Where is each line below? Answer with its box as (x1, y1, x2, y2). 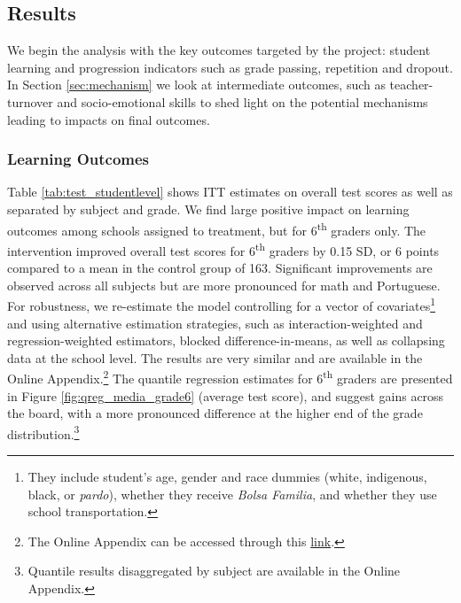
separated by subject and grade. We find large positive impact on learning (7, 199, 410, 218)
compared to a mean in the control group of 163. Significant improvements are (7, 259, 433, 277)
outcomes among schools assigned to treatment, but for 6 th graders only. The (7, 218, 426, 239)
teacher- (389, 75, 434, 94)
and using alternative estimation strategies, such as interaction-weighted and (7, 313, 423, 332)
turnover (7, 92, 53, 111)
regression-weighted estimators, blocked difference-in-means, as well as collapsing (7, 331, 445, 350)
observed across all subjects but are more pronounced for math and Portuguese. (7, 275, 441, 294)
